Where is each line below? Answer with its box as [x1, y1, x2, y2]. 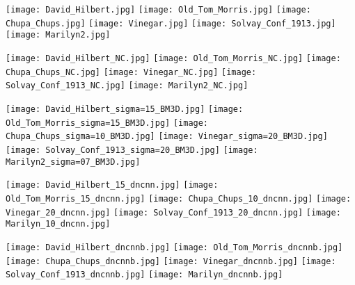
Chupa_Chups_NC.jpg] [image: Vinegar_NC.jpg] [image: [6, 67, 257, 77]
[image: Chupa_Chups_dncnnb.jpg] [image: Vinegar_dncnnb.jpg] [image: [6, 256, 336, 266]
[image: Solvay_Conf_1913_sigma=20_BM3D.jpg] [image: [6, 145, 258, 155]
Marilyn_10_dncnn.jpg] [6, 219, 111, 229]
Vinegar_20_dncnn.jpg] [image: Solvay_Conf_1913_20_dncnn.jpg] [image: [6, 207, 341, 218]
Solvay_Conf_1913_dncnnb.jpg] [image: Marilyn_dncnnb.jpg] [6, 270, 283, 280]
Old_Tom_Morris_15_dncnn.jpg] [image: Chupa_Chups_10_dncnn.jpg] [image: [6, 193, 352, 204]
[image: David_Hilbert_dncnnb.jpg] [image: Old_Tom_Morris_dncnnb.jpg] [6, 242, 343, 252]
